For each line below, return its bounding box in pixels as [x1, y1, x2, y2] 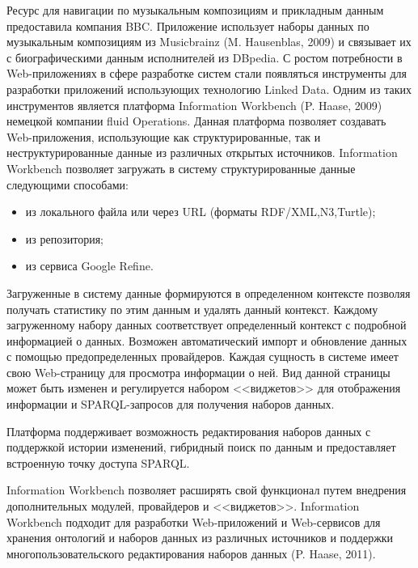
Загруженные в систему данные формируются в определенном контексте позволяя [6, 284, 411, 301]
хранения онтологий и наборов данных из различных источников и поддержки [6, 529, 394, 546]
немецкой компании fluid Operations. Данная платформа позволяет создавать [6, 112, 386, 129]
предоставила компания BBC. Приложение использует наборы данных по [6, 17, 369, 34]
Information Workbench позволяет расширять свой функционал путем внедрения [6, 481, 407, 498]
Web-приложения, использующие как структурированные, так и [6, 128, 321, 145]
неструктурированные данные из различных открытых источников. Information [6, 144, 398, 161]
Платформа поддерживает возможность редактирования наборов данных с [6, 422, 371, 439]
